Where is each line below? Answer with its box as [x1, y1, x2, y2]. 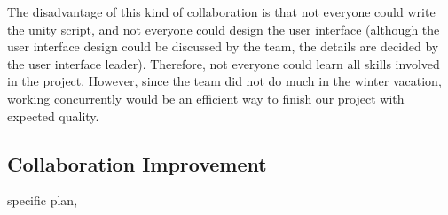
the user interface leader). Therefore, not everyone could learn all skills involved [7, 54, 440, 73]
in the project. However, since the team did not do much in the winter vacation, [7, 72, 442, 90]
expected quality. [7, 106, 99, 125]
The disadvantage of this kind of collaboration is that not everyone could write [7, 3, 436, 20]
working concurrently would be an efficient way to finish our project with [7, 88, 405, 107]
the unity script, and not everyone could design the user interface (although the [7, 19, 440, 38]
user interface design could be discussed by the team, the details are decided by [7, 37, 439, 56]
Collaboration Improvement [7, 150, 267, 177]
